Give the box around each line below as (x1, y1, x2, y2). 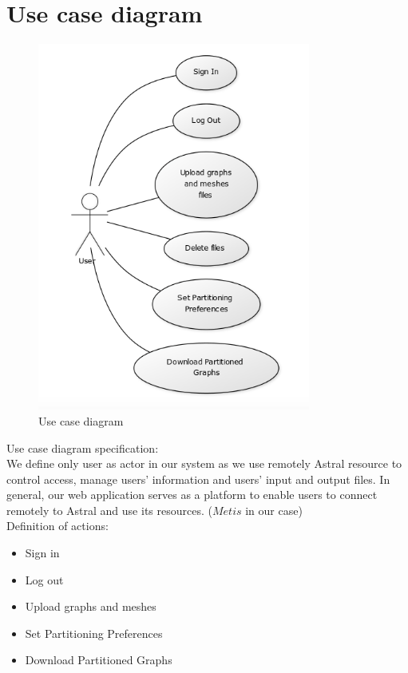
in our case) (245, 501, 303, 518)
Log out (25, 571, 64, 588)
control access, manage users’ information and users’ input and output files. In (6, 470, 390, 487)
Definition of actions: (6, 517, 109, 534)
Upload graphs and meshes (25, 598, 156, 615)
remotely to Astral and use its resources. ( (6, 501, 212, 518)
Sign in (25, 544, 60, 561)
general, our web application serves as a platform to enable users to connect (6, 486, 378, 503)
